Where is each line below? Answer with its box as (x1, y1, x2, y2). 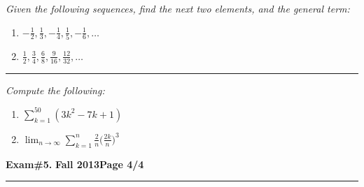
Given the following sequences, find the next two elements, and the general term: (6, 1, 350, 15)
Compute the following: (6, 82, 105, 97)
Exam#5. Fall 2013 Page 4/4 (6, 156, 144, 171)
